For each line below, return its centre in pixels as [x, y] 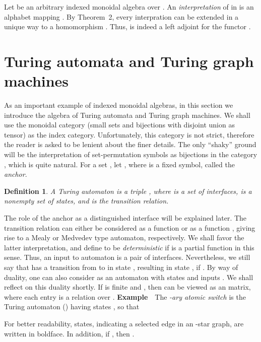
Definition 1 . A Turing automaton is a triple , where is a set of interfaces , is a [128, 191]
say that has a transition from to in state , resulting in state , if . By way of [121, 267]
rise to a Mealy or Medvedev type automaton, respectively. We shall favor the [124, 237]
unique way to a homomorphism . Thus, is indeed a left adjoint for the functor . [127, 26]
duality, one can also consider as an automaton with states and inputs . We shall [129, 277]
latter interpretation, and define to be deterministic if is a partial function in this [129, 247]
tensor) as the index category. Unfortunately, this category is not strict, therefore [129, 134]
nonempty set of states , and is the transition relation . [86, 201]
